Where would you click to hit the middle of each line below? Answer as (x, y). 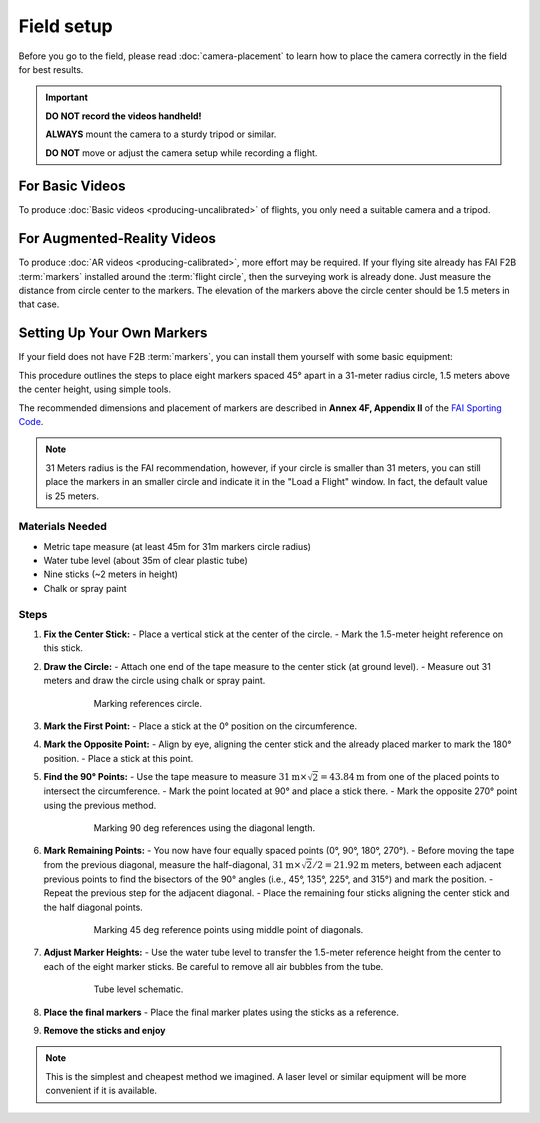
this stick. (63, 648)
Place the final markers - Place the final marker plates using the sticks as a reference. (221, 1012)
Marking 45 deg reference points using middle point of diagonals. (228, 930)
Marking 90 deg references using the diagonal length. (204, 827)
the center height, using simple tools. (95, 389)
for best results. (51, 69)
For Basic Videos (72, 186)
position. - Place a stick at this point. (118, 758)
